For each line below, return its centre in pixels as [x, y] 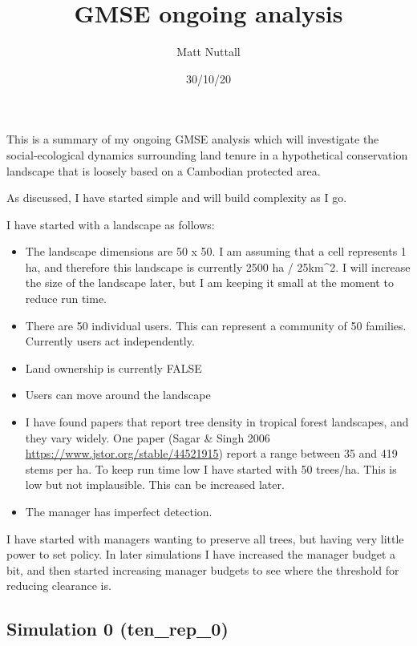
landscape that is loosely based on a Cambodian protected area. [164, 170]
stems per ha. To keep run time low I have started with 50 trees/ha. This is [211, 468]
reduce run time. [66, 299]
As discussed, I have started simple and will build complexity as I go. [177, 198]
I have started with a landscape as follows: [111, 224]
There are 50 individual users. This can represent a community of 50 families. [216, 325]
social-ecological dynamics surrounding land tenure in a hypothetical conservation [207, 154]
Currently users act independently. [110, 341]
